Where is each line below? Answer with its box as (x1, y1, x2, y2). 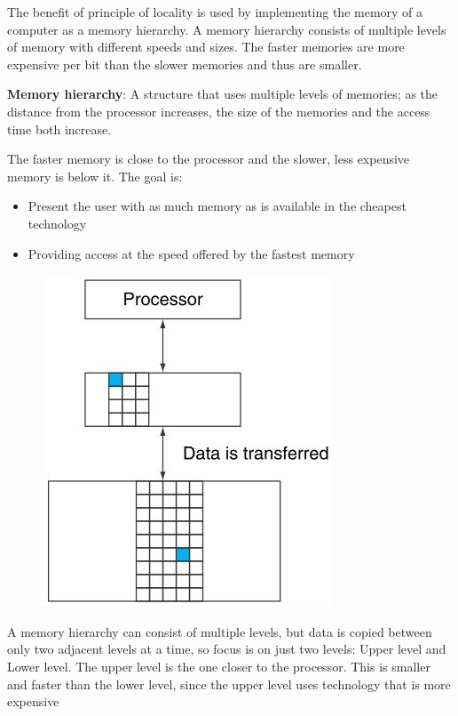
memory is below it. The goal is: (7, 166, 183, 185)
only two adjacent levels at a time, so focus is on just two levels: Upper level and (7, 640, 446, 658)
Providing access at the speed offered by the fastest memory (28, 244, 355, 262)
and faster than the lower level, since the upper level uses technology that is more (7, 674, 451, 693)
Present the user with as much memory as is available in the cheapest (28, 197, 407, 215)
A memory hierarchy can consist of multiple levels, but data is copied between (7, 622, 432, 640)
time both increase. (7, 119, 112, 138)
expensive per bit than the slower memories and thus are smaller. (7, 54, 362, 73)
